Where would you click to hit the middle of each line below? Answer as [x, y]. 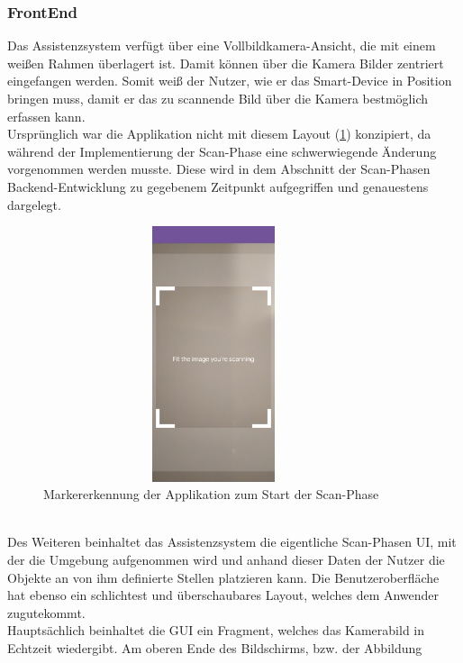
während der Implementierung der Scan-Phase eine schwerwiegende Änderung [222, 151]
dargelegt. [34, 204]
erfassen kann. [46, 116]
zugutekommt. [46, 612]
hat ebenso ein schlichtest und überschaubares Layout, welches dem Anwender [223, 595]
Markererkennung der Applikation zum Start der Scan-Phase [211, 494]
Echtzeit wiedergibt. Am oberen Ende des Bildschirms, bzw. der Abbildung [215, 647]
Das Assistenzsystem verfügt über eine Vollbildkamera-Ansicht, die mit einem [222, 45]
